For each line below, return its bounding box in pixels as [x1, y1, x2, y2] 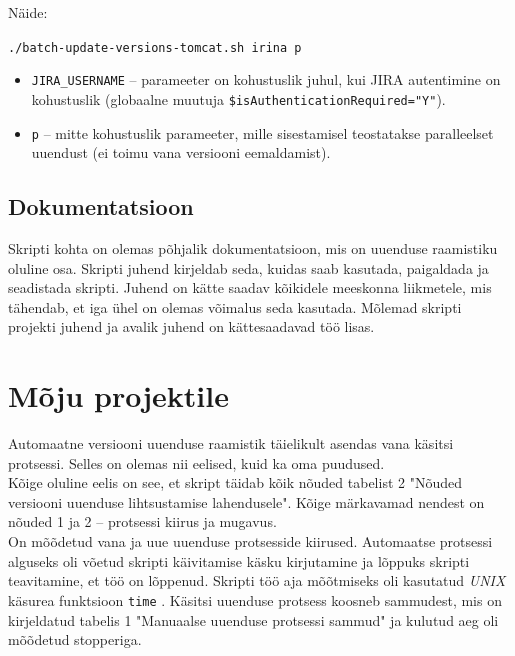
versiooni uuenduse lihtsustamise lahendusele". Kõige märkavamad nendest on [8, 491, 485, 512]
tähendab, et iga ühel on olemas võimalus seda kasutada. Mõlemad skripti [8, 296, 462, 317]
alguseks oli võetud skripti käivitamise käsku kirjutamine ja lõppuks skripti [8, 550, 470, 571]
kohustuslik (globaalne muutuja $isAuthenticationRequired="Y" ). [31, 88, 446, 109]
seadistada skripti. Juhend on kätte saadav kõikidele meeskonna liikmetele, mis [8, 277, 492, 298]
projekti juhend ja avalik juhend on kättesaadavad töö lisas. [8, 316, 375, 337]
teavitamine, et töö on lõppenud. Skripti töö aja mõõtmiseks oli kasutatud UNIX [8, 570, 506, 591]
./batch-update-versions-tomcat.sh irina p [8, 40, 302, 55]
